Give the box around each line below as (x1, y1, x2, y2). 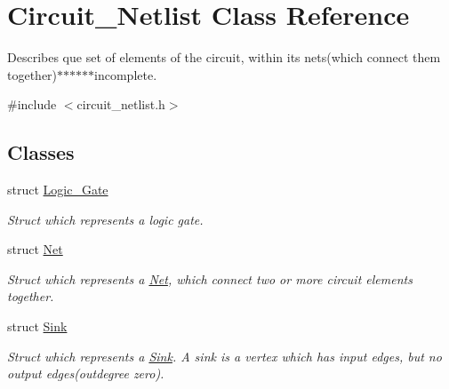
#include (7, 95, 57, 114)
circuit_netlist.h (76, 95, 165, 114)
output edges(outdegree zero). (7, 364, 164, 383)
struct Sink (7, 317, 68, 336)
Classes (7, 139, 75, 166)
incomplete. (94, 65, 157, 83)
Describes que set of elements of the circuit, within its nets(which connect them (7, 48, 441, 67)
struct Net (7, 240, 63, 258)
